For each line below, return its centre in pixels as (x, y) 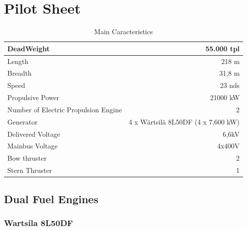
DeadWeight (29, 48)
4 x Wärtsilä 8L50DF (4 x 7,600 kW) (184, 121)
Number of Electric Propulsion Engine (65, 109)
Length (18, 61)
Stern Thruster (30, 170)
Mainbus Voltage (33, 146)
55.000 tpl (223, 48)
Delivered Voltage (34, 134)
